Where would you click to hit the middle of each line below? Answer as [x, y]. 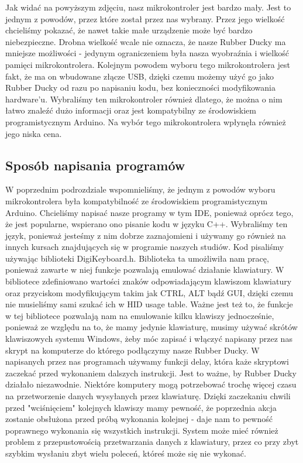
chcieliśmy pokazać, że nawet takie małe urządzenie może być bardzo [129, 30]
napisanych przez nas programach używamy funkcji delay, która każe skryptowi [147, 361]
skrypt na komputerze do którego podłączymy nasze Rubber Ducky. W [132, 350]
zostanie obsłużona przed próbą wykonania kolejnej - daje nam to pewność [139, 419]
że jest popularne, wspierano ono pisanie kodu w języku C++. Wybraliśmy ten [147, 224]
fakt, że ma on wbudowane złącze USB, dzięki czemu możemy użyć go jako [140, 76]
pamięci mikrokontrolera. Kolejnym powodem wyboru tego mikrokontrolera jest [148, 64]
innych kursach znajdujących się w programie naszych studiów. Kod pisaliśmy [145, 247]
